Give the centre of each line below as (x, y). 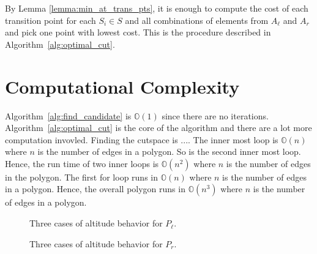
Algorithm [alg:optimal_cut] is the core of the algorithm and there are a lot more (158, 128)
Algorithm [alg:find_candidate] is (68, 115)
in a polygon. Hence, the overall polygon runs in (95, 189)
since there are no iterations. (215, 115)
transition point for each (50, 20)
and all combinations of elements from (197, 20)
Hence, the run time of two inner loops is (82, 163)
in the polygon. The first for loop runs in (81, 177)
